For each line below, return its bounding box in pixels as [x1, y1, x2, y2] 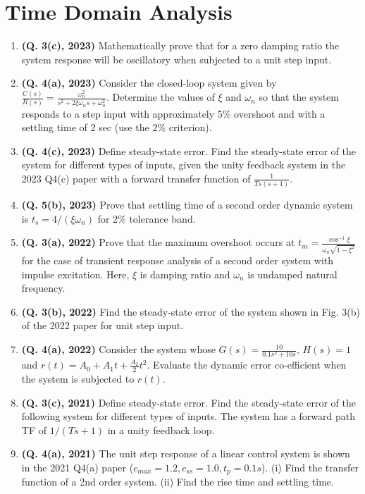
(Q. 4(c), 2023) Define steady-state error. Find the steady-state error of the [21, 143, 356, 158]
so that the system [259, 89, 339, 104]
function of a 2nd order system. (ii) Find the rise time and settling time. [21, 474, 334, 489]
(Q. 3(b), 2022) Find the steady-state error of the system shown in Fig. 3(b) [21, 304, 360, 319]
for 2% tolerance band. [97, 211, 196, 226]
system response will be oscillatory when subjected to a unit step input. [21, 51, 332, 66]
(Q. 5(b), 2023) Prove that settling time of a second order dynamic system [21, 197, 353, 212]
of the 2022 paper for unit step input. [21, 318, 184, 333]
